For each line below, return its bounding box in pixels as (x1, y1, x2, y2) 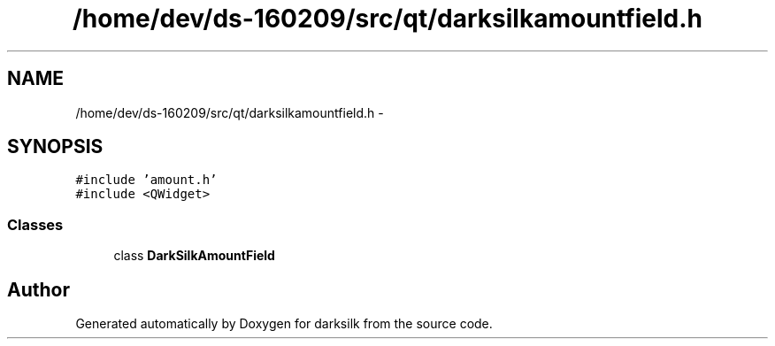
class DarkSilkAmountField (113, 248, 275, 264)
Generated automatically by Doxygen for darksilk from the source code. (75, 316, 493, 332)
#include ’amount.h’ (75, 173, 218, 188)
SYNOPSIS (7, 135, 104, 158)
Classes (7, 215, 64, 234)
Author (7, 278, 70, 301)
